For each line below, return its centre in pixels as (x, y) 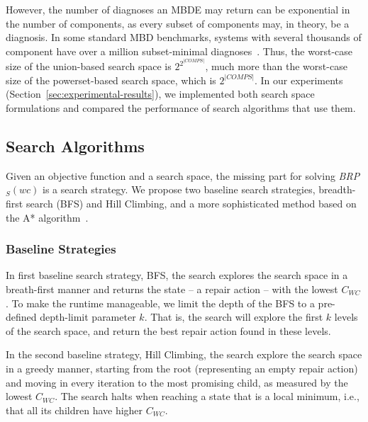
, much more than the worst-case (276, 66)
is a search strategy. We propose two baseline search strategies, (179, 189)
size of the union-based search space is (89, 66)
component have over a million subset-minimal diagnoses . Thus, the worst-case (179, 51)
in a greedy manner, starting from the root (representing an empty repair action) (182, 368)
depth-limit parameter (88, 317)
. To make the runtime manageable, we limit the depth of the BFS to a (160, 303)
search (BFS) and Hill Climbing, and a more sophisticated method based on (191, 203)
